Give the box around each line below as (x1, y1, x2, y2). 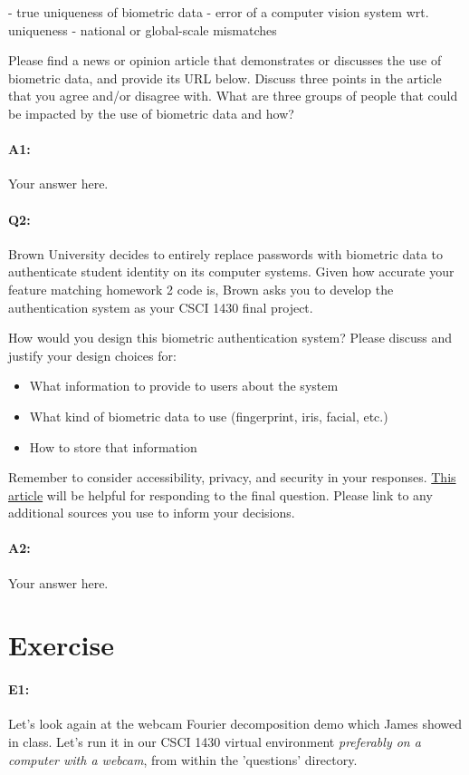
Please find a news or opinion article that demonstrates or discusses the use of (8, 51, 442, 70)
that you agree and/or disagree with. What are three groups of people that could (8, 86, 458, 105)
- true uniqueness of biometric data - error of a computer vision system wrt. (8, 3, 429, 21)
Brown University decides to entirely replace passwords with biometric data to (8, 244, 443, 263)
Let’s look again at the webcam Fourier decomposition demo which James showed (8, 714, 463, 733)
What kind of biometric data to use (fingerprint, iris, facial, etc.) (29, 406, 388, 425)
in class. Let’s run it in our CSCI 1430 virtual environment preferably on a (8, 732, 421, 751)
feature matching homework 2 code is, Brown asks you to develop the (8, 279, 394, 298)
